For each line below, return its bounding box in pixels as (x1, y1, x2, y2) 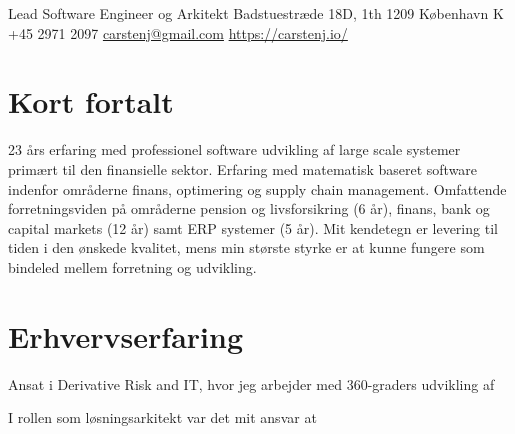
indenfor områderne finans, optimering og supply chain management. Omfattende (8, 178, 507, 199)
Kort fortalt (8, 81, 174, 122)
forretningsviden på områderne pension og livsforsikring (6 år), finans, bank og (8, 198, 490, 219)
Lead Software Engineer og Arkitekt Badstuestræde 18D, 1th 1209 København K (8, 3, 504, 23)
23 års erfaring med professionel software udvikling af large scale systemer (8, 139, 461, 160)
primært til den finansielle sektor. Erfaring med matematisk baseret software (8, 158, 478, 179)
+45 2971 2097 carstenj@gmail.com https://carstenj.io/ (8, 22, 348, 43)
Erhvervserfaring (8, 315, 243, 356)
